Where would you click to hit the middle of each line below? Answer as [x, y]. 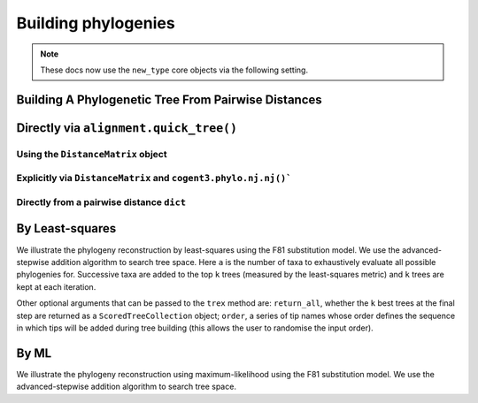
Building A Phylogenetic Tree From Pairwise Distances [169, 99]
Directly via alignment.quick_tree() [127, 128]
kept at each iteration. [56, 286]
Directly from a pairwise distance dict [101, 201]
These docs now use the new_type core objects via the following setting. [174, 70]
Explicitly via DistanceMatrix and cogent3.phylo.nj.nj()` [154, 179]
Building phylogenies [96, 23]
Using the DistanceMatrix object [92, 154]
